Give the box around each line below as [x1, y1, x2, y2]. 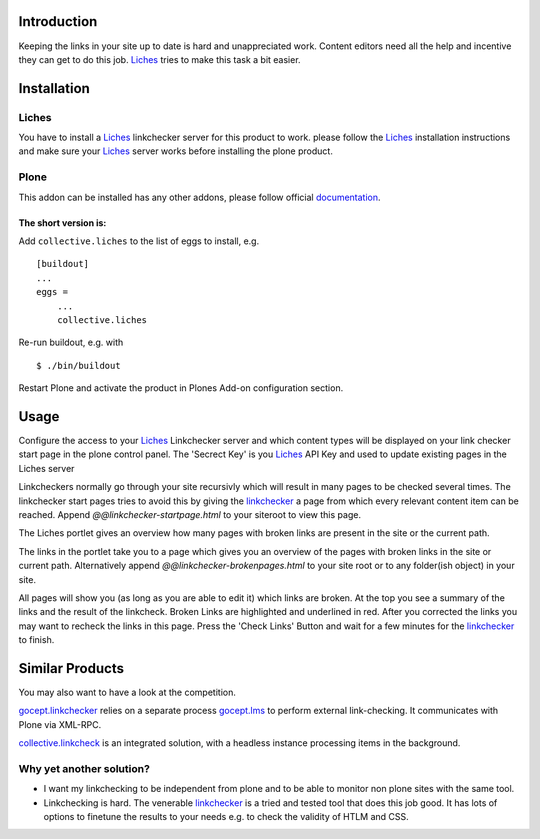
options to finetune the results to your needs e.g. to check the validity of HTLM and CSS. [43, 811, 409, 823]
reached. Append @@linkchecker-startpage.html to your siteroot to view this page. [18, 508, 362, 520]
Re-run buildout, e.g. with [18, 336, 124, 349]
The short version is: [18, 216, 107, 229]
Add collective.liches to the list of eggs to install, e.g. [18, 235, 260, 247]
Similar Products [18, 660, 125, 677]
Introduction [18, 13, 98, 30]
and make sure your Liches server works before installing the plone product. [18, 145, 334, 157]
